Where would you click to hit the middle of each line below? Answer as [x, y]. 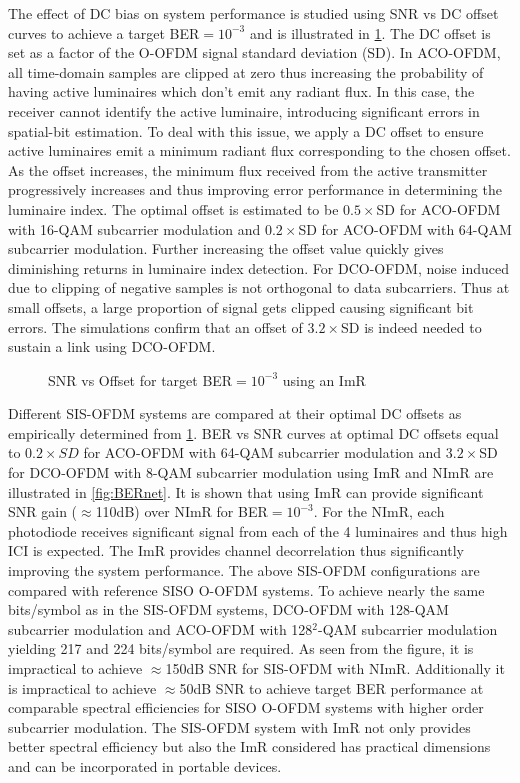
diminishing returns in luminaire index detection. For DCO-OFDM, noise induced [258, 267]
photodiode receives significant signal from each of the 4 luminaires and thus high [258, 530]
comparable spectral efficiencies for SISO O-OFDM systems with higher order [246, 707]
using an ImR [324, 379]
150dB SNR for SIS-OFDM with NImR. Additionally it [335, 668]
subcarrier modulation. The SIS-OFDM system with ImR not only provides [239, 726]
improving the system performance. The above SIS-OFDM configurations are [244, 570]
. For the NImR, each [379, 511]
